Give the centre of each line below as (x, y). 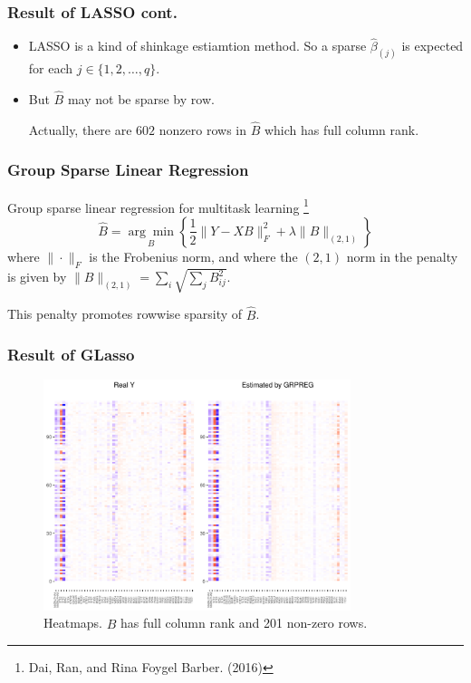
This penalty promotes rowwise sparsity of (125, 314)
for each (51, 68)
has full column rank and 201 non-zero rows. (244, 623)
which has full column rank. (341, 129)
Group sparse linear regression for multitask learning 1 (158, 206)
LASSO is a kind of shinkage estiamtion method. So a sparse (197, 46)
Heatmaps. (73, 623)
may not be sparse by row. (141, 99)
